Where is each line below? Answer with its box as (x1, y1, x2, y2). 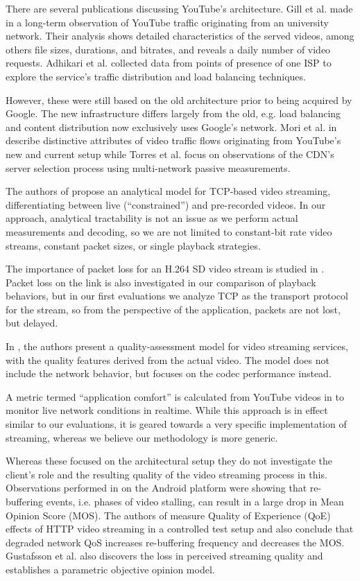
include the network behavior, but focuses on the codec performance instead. (6, 366, 332, 381)
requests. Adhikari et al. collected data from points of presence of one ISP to (6, 55, 332, 70)
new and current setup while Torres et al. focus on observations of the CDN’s (6, 146, 334, 161)
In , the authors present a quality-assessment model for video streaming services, (6, 339, 348, 354)
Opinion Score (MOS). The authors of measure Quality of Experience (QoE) (6, 508, 331, 522)
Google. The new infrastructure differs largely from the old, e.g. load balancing (6, 106, 341, 121)
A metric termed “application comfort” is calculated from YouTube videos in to (6, 389, 344, 404)
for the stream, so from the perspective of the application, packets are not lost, (6, 302, 341, 316)
